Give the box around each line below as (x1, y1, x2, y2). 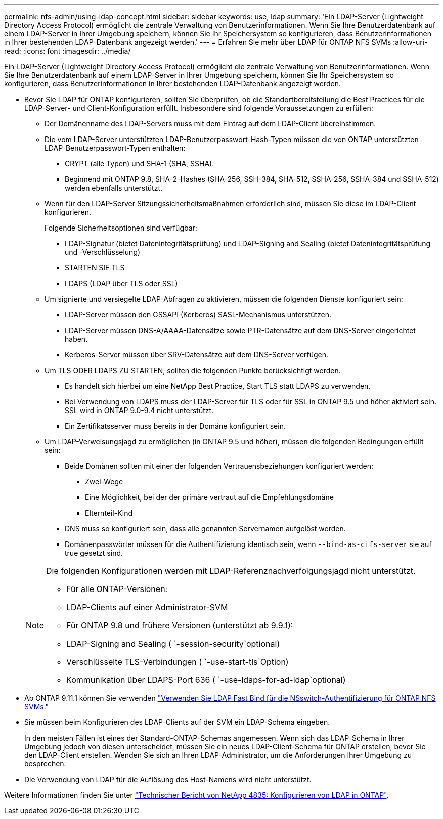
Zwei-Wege (85, 477, 123, 486)
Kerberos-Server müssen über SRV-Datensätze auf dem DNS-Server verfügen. (65, 350, 329, 359)
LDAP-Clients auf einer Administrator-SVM (66, 602, 228, 612)
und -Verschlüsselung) (65, 248, 141, 256)
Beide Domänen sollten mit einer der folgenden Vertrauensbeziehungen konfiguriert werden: (65, 462, 373, 470)
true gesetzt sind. (65, 549, 123, 557)
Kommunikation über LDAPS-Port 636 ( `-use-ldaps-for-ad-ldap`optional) (66, 675, 346, 685)
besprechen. (24, 759, 66, 768)
